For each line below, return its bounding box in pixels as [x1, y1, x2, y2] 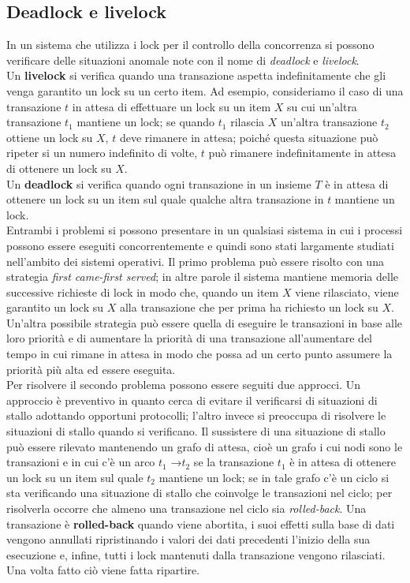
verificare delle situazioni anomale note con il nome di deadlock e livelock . [6, 51, 360, 68]
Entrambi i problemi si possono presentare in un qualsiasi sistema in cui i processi [6, 222, 403, 238]
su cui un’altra [287, 98, 357, 114]
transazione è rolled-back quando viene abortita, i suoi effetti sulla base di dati [6, 515, 395, 532]
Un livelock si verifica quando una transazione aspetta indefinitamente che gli [6, 67, 386, 84]
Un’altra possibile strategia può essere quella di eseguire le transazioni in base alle [6, 314, 403, 331]
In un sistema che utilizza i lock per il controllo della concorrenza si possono [6, 36, 375, 53]
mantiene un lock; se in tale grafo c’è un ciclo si [158, 469, 389, 485]
